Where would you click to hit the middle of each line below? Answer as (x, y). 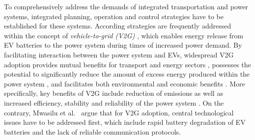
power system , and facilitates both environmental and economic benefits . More (125, 83)
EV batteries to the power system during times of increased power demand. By (123, 45)
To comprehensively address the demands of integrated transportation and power (126, 6)
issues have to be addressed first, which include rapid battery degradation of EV (125, 122)
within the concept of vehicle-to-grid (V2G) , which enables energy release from (124, 35)
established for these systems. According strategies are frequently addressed (118, 26)
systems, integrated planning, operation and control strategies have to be (114, 16)
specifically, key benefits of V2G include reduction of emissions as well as (113, 93)
